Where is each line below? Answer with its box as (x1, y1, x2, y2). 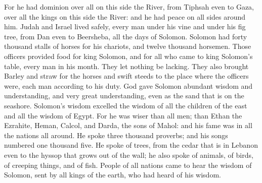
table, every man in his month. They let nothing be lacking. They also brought (4, 60, 249, 71)
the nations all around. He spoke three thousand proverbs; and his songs (4, 130, 228, 140)
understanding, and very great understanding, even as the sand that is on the (4, 90, 244, 101)
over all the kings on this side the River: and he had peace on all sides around (4, 11, 246, 22)
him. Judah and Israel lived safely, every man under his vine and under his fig (4, 21, 246, 32)
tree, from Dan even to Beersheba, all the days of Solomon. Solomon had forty (4, 31, 247, 41)
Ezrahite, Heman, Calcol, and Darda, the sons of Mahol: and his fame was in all (4, 120, 252, 131)
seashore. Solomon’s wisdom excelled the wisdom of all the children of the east (4, 100, 247, 110)
